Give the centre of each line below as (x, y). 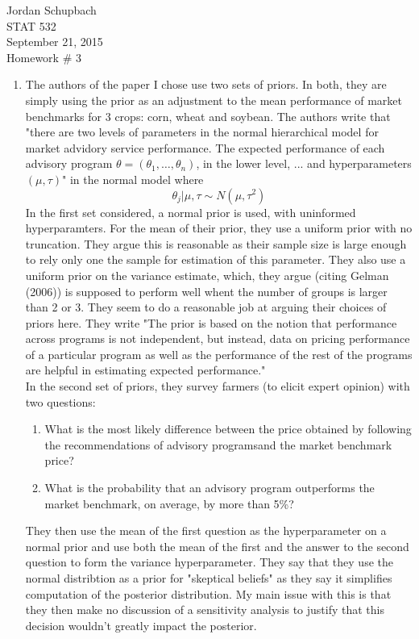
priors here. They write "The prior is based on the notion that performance (211, 322)
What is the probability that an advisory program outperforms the (209, 488)
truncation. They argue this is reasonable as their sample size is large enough (216, 243)
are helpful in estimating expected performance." (145, 370)
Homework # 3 (44, 57)
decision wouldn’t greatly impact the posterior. (141, 625)
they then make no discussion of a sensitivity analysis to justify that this (205, 610)
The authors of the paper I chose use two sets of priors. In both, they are (206, 84)
